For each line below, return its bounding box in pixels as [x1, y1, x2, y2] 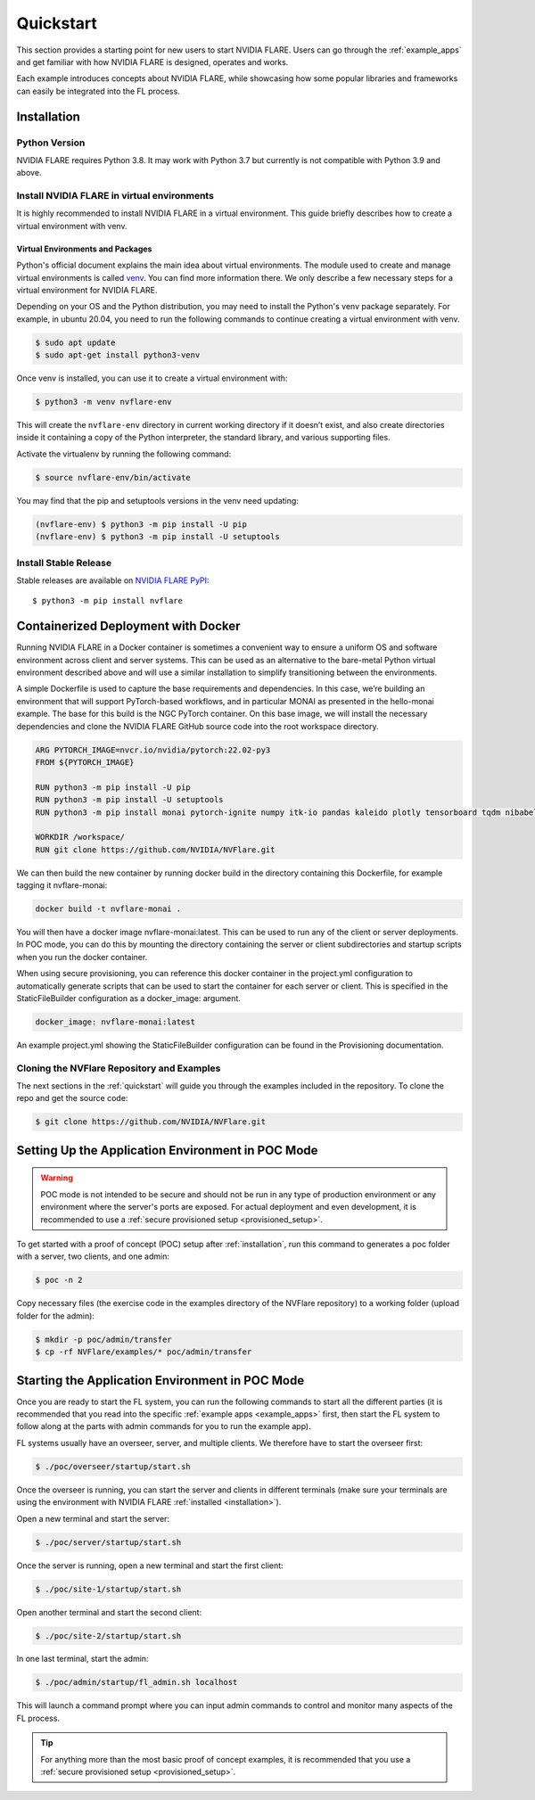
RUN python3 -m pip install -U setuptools [35, 794, 224, 805]
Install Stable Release [16, 556, 111, 569]
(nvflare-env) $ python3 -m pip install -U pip [35, 519, 247, 530]
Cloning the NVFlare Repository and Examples [16, 1062, 221, 1074]
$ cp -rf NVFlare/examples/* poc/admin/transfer [35, 1347, 252, 1357]
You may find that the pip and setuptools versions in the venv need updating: [16, 495, 299, 505]
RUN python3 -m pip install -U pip [35, 782, 191, 793]
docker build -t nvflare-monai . [35, 904, 182, 914]
